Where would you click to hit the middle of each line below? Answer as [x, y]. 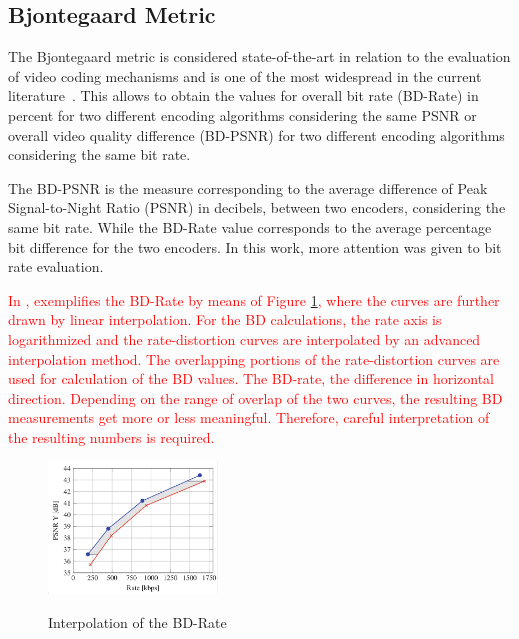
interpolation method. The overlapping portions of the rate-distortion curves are [254, 358]
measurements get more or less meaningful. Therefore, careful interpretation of [249, 417]
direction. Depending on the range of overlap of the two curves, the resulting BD [255, 397]
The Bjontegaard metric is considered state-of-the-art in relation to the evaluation [259, 56]
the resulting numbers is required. [111, 436]
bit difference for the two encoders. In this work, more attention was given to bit [255, 246]
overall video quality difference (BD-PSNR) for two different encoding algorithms [256, 134]
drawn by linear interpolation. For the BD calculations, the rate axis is [225, 319]
